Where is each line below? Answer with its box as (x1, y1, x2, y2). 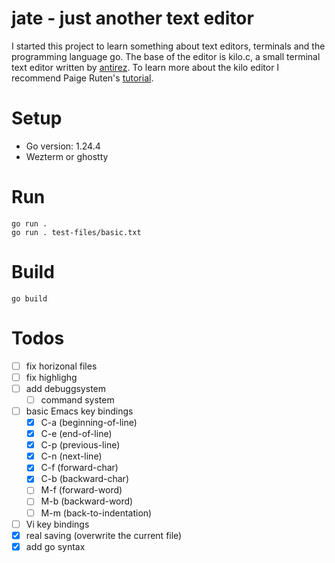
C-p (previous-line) (40, 439, 121, 451)
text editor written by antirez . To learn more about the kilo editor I (11, 61, 280, 73)
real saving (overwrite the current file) (25, 529, 183, 541)
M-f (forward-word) (40, 484, 123, 496)
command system (40, 393, 115, 406)
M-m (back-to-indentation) (40, 507, 153, 519)
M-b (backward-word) (40, 495, 134, 507)
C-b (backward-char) (40, 473, 129, 485)
